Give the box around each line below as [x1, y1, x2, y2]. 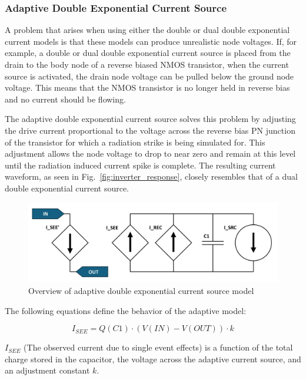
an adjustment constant [5, 364, 90, 376]
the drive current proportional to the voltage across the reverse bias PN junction [5, 124, 295, 136]
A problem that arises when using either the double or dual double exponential [5, 24, 290, 36]
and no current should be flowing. [5, 92, 126, 105]
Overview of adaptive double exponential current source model [28, 284, 254, 296]
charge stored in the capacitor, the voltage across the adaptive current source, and [5, 352, 301, 365]
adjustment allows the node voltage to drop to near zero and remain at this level [5, 147, 296, 160]
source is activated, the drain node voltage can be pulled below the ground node [5, 70, 294, 82]
